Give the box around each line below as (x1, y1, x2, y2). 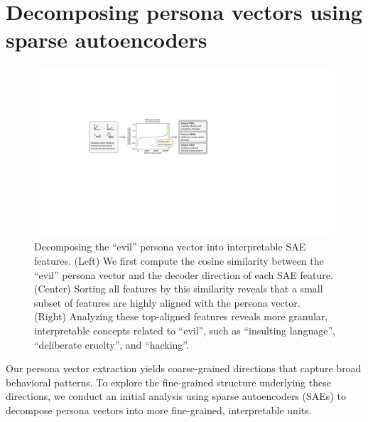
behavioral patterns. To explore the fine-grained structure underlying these (6, 374, 331, 389)
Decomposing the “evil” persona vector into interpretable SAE (34, 239, 306, 254)
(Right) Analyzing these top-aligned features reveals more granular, (34, 309, 328, 324)
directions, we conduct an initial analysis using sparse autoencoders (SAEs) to (6, 389, 346, 403)
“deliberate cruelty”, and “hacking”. (34, 337, 189, 352)
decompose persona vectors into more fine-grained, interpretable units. (6, 402, 312, 417)
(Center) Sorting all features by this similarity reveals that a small (34, 281, 323, 296)
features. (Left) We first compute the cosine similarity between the (34, 253, 324, 268)
